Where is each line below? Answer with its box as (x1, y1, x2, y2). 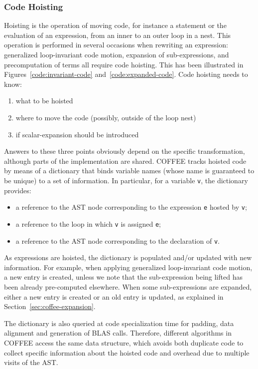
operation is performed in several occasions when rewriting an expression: (4, 39, 228, 50)
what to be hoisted (15, 95, 73, 106)
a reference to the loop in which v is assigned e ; (15, 218, 161, 229)
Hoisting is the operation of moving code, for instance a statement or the (4, 20, 227, 30)
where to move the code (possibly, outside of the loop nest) (15, 112, 196, 122)
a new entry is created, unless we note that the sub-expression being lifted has (4, 272, 243, 282)
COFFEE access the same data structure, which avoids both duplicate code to (4, 337, 244, 348)
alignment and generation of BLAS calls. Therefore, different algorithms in (4, 328, 232, 338)
